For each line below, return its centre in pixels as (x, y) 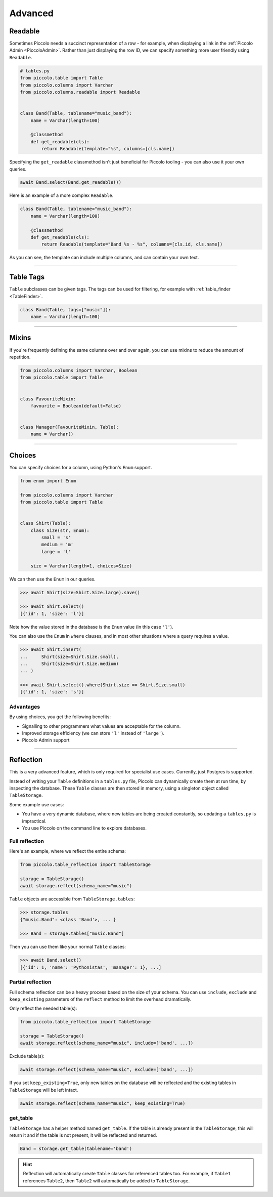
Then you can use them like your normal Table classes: (68, 947)
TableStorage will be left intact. (44, 1090)
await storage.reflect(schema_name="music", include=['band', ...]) (107, 1043)
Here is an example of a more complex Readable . (61, 195)
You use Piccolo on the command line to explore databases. (84, 828)
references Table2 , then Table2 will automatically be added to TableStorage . (106, 1181)
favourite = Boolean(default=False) (76, 406)
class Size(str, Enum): (60, 530)
